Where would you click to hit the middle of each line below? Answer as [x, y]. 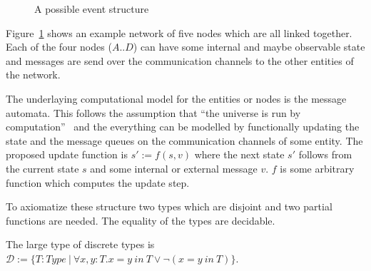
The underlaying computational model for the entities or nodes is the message [176, 98]
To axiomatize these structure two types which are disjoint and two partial [169, 206]
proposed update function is [67, 154]
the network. [33, 75]
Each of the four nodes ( [59, 47]
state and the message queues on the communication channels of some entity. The [184, 140]
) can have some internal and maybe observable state [249, 47]
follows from [325, 154]
